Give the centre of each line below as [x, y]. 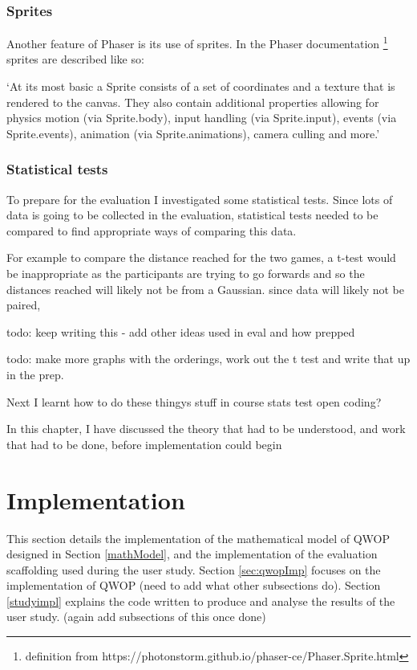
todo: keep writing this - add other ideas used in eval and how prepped [181, 331]
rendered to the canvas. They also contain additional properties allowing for [193, 102]
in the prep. [35, 374]
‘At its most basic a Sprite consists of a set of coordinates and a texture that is [201, 86]
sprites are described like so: [75, 59]
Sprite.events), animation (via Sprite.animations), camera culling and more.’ [193, 133]
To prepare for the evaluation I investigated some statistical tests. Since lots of [200, 199]
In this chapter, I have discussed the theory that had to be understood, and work [206, 429]
